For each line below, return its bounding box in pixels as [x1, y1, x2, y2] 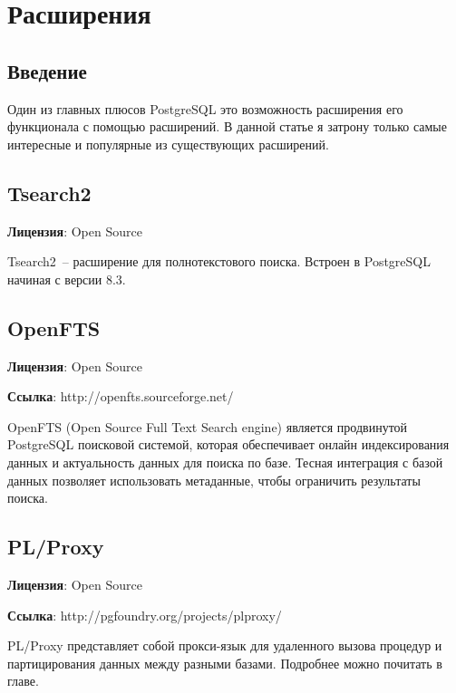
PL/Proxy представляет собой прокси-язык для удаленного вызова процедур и [7, 636, 442, 655]
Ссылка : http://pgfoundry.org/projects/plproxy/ [7, 605, 282, 624]
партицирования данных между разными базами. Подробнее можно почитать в [7, 653, 442, 672]
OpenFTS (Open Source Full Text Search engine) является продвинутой [7, 417, 408, 436]
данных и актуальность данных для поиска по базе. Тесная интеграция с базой [7, 452, 443, 471]
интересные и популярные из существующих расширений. [7, 134, 329, 153]
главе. [7, 671, 39, 690]
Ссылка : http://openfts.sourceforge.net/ [7, 387, 234, 406]
